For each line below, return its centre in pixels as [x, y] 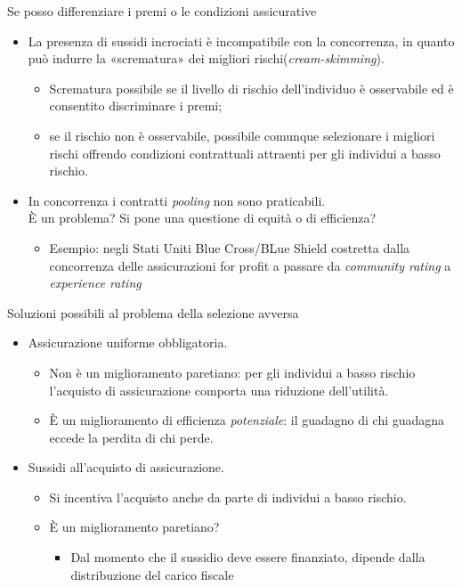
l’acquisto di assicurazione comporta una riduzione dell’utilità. [219, 390]
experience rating [95, 283]
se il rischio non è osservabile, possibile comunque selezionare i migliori [242, 135]
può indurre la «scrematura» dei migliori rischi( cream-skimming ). [206, 58]
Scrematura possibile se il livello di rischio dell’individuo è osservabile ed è [251, 88]
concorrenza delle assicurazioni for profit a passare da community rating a [250, 265]
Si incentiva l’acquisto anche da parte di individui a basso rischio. [228, 497]
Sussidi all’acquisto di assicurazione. [126, 467]
